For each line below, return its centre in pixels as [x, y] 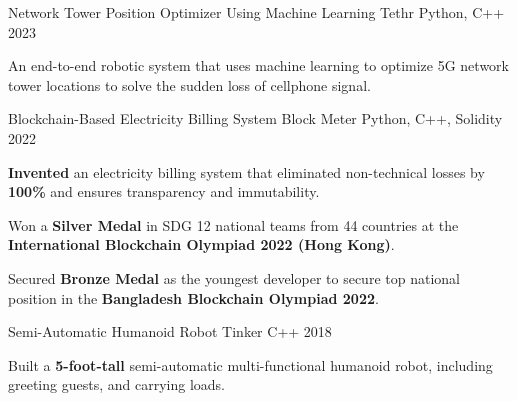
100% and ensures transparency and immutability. [164, 191]
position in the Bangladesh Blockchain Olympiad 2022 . [193, 297]
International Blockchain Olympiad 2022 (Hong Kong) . [201, 244]
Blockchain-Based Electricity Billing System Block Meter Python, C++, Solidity [255, 118]
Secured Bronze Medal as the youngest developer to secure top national [234, 277]
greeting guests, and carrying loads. [116, 384]
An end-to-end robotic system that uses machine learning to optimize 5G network [258, 65]
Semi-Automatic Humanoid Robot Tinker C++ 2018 [170, 331]
